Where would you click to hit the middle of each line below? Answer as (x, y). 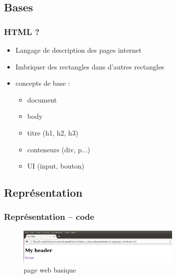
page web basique (50, 269)
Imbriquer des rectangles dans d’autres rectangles (90, 66)
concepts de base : (43, 83)
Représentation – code (49, 217)
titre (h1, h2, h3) (53, 132)
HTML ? (22, 31)
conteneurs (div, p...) (59, 149)
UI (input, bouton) (56, 166)
